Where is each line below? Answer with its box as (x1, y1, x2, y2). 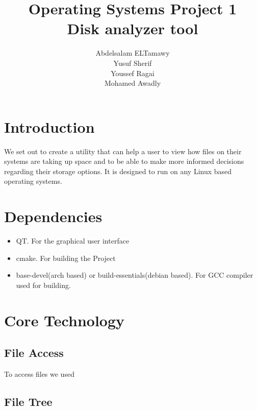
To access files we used (4, 369, 74, 379)
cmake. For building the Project (16, 252, 116, 263)
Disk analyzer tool (67, 18, 198, 39)
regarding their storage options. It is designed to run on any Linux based (4, 165, 232, 176)
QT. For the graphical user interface (16, 235, 130, 246)
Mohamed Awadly (104, 78, 161, 88)
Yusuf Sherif (113, 57, 152, 68)
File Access (4, 345, 64, 360)
